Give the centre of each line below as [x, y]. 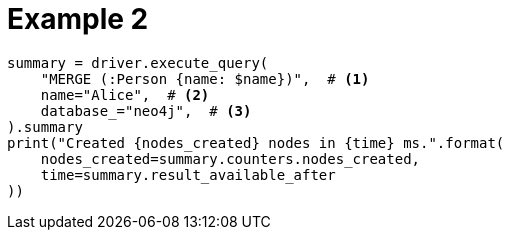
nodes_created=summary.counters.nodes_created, [230, 158]
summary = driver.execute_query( [138, 62]
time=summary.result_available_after [188, 174]
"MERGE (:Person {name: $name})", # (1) [205, 78]
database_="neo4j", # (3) [146, 110]
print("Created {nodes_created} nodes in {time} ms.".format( [256, 142]
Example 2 [78, 19]
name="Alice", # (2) [125, 94]
